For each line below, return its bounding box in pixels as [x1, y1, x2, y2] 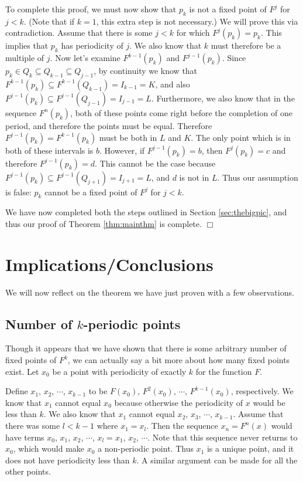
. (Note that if [23, 15, 75, 27]
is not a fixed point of [189, 3, 267, 15]
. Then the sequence [146, 419, 218, 432]
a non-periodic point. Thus [98, 442, 194, 455]
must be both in [99, 131, 157, 143]
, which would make [13, 442, 85, 455]
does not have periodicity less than [5, 453, 130, 466]
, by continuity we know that [94, 65, 198, 77]
